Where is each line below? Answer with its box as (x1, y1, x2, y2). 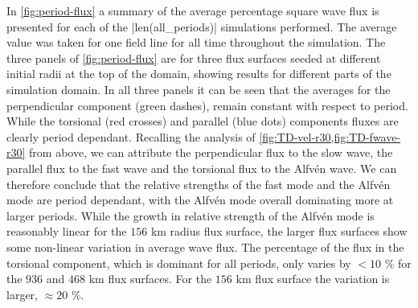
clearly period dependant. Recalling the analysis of (6, 128, 256, 145)
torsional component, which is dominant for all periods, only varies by (6, 254, 351, 271)
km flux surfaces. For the (88, 270, 212, 287)
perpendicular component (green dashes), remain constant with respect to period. (6, 97, 408, 113)
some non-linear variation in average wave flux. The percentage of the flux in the (6, 238, 404, 255)
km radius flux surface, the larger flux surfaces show (150, 223, 408, 240)
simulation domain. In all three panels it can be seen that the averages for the (6, 80, 391, 97)
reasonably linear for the (6, 223, 127, 240)
